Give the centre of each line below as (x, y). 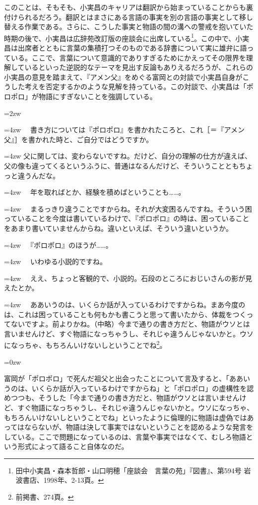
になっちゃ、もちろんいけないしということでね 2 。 (85, 344)
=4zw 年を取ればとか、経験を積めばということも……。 (95, 192)
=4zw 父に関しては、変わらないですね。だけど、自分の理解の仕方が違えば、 (128, 156)
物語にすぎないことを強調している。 (97, 96)
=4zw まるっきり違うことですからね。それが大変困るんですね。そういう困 (128, 208)
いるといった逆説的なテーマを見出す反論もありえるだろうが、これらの (139, 67)
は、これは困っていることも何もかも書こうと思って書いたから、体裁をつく (125, 314)
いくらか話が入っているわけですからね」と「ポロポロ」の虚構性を (139, 388)
